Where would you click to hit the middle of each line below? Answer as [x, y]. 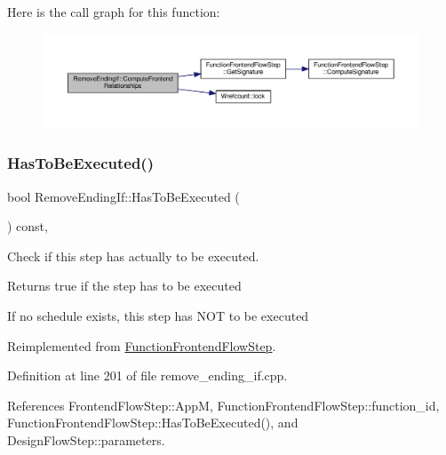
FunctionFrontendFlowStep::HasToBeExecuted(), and [153, 423]
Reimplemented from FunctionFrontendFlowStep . [142, 345]
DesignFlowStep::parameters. [86, 439]
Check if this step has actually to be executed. [133, 255]
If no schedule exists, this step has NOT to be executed [158, 316]
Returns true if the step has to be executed [124, 286]
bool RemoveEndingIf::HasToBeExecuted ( [123, 196]
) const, [28, 226]
